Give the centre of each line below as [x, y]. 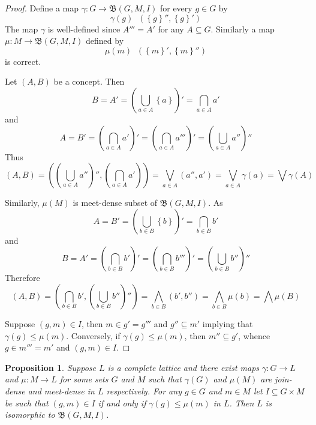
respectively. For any [144, 390]
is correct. [23, 61]
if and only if [122, 402]
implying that [228, 323]
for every [176, 8]
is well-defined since [84, 29]
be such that [27, 402]
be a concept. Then [89, 81]
